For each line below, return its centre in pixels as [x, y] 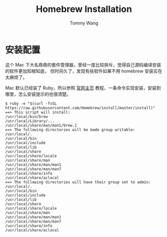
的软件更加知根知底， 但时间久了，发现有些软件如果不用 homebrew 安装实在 [84, 71]
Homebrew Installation [84, 9]
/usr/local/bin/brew [27, 117]
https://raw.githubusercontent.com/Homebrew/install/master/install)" [80, 108]
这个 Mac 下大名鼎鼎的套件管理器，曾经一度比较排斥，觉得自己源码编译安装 [83, 65]
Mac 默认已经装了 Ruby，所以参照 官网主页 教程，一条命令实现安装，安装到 [83, 88]
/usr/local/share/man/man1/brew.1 [41, 125]
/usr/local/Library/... [30, 121]
